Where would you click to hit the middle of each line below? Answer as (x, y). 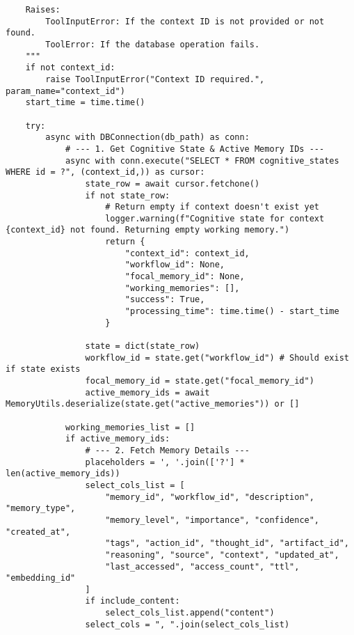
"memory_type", (41, 509)
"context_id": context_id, (187, 253)
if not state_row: (128, 195)
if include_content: (132, 601)
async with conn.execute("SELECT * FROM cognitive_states (202, 160)
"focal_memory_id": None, (185, 277)
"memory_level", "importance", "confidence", (212, 520)
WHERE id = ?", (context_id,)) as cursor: (105, 172)
